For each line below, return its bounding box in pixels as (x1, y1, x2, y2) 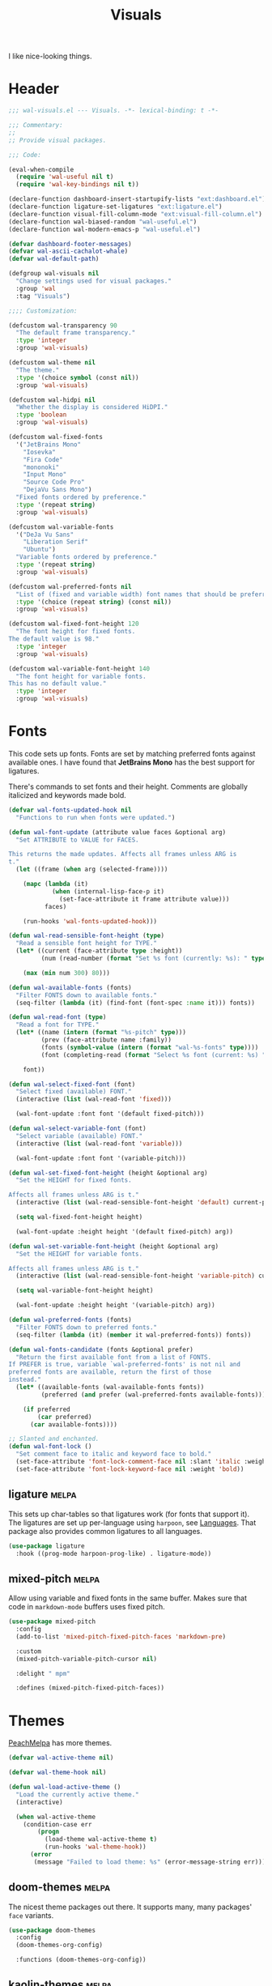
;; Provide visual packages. (8, 136, 107, 144)
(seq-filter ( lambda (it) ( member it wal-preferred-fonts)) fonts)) (15, 1331, 252, 1339)
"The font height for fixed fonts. (15, 628, 136, 636)
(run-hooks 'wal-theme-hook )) (44, 1843, 147, 1852)
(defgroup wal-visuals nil (8, 270, 100, 278)
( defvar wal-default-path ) (8, 255, 100, 263)
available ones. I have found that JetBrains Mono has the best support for (8, 757, 255, 767)
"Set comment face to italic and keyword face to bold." (15, 1450, 212, 1459)
